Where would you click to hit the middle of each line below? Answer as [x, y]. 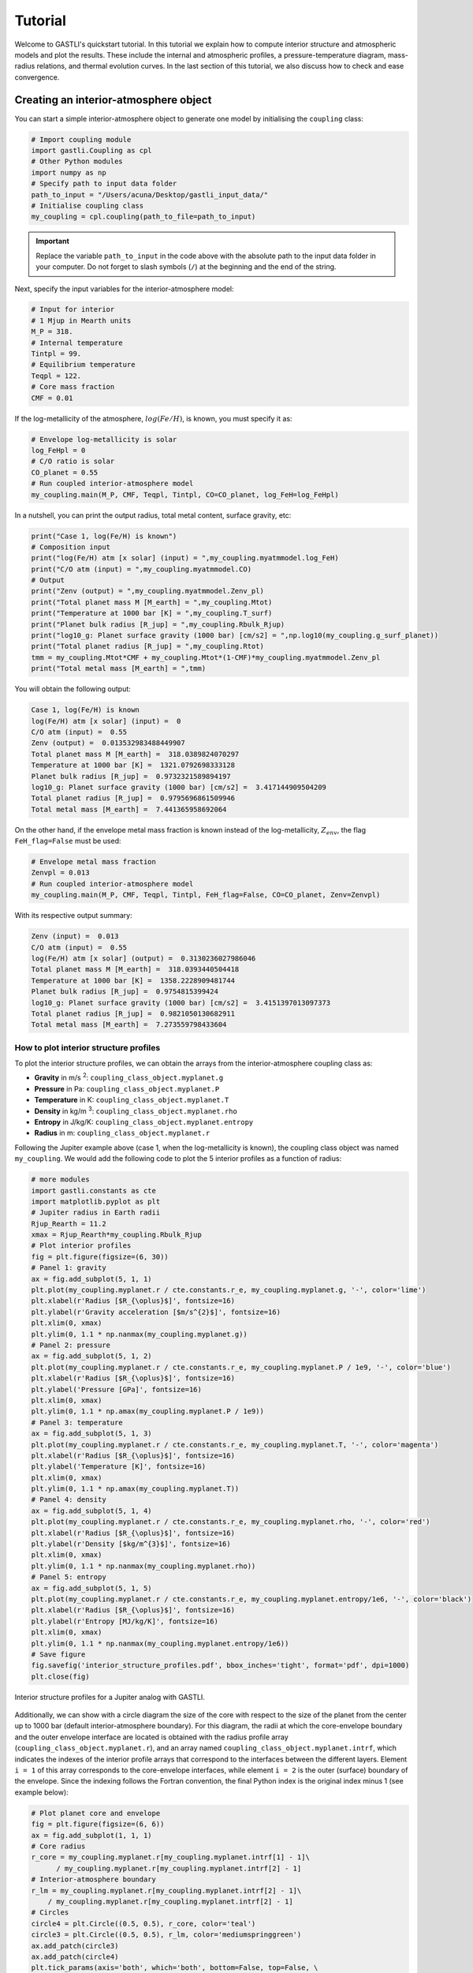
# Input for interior [73, 309]
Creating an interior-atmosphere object [113, 100]
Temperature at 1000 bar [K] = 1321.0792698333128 [133, 765]
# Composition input [71, 547]
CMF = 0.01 [52, 398]
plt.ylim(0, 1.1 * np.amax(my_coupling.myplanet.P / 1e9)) [147, 1411]
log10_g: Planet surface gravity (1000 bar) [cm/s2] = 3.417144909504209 [179, 787]
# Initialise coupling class [88, 206]
